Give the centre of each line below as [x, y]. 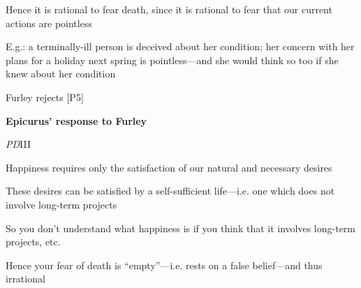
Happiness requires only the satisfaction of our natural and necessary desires [169, 167]
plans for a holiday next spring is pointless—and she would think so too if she [172, 60]
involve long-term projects [61, 204]
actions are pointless [49, 23]
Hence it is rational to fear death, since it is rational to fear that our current [169, 9]
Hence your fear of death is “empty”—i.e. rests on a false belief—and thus [164, 265]
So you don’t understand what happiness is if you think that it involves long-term [181, 228]
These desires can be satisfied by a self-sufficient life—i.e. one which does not [170, 191]
